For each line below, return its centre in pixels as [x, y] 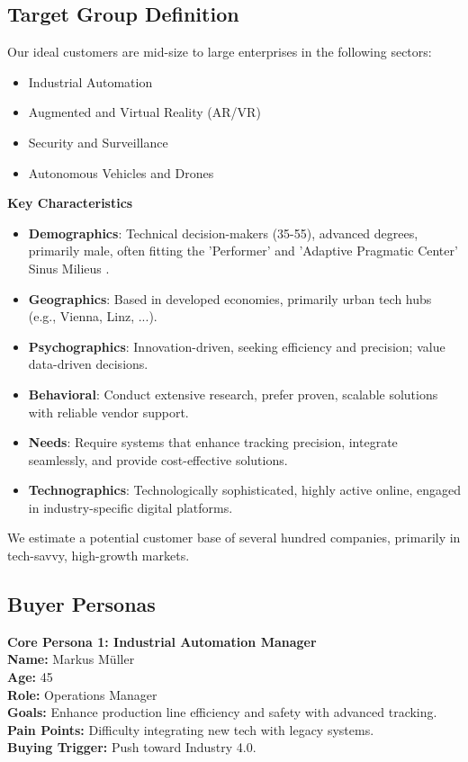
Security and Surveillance [98, 142]
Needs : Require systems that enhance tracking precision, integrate [213, 442]
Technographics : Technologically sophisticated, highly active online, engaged [245, 490]
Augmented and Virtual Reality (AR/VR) [144, 112]
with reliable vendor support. [108, 412]
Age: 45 [30, 677]
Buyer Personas [81, 604]
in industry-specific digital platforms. [130, 507]
